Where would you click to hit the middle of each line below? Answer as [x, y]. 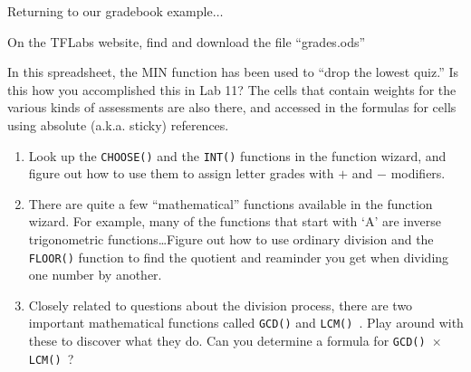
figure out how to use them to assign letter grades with [181, 173]
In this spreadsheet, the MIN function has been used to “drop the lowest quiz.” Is [233, 72]
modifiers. [418, 173]
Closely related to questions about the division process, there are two [221, 305]
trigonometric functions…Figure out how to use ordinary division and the [231, 239]
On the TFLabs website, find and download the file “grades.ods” [187, 41]
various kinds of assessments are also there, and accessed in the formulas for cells [232, 107]
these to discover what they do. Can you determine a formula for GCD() [227, 341]
